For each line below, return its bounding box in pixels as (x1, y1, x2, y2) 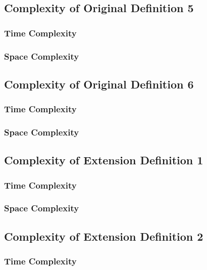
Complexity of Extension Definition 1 (4, 152, 203, 168)
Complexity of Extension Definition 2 (4, 228, 203, 244)
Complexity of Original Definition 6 (4, 76, 194, 92)
